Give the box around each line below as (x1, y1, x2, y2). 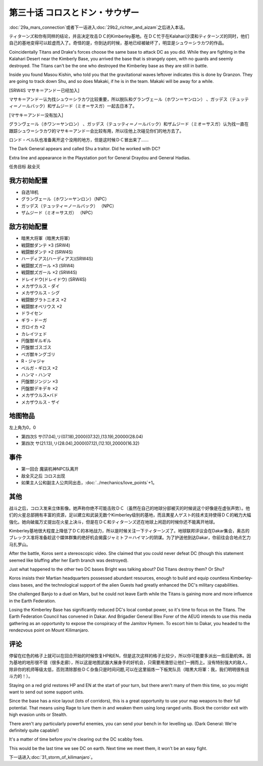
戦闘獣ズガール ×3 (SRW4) (21, 262, 75, 268)
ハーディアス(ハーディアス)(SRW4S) (21, 256, 94, 262)
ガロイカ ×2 (21, 324, 45, 330)
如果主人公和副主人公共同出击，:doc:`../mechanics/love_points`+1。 (21, 479, 157, 485)
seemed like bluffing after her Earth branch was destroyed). (9, 557, 129, 563)
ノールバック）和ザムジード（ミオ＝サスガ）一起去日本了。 (17, 103, 137, 109)
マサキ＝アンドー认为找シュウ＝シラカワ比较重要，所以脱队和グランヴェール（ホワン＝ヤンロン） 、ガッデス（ (9, 97, 232, 102)
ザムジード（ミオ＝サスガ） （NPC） (21, 210, 96, 216)
